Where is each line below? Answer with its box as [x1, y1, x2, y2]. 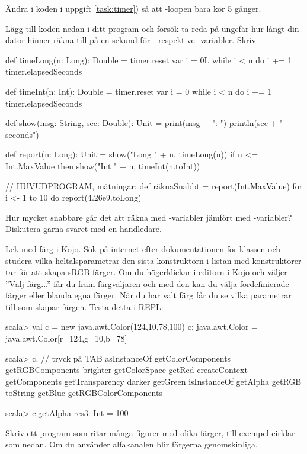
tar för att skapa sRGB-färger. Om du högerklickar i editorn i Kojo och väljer [5, 266, 287, 278]
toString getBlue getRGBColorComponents [5, 387, 162, 399]
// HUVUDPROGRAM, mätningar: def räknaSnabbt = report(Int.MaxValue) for [5, 179, 303, 192]
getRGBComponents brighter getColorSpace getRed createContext [5, 363, 248, 376]
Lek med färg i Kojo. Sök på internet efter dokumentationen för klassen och [5, 242, 281, 255]
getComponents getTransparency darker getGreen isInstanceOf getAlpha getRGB [5, 375, 302, 387]
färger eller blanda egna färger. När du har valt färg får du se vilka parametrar [5, 289, 292, 301]
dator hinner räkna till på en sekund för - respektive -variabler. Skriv [5, 34, 256, 46]
